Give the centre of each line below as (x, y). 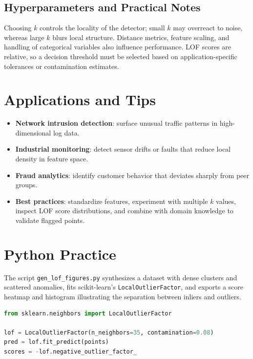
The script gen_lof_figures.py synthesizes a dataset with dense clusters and (121, 277)
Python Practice (60, 254)
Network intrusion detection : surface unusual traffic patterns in (116, 123)
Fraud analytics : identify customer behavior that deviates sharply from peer (132, 175)
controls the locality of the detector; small (102, 28)
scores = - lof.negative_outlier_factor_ (71, 352)
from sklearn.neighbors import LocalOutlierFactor (88, 313)
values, (226, 201)
